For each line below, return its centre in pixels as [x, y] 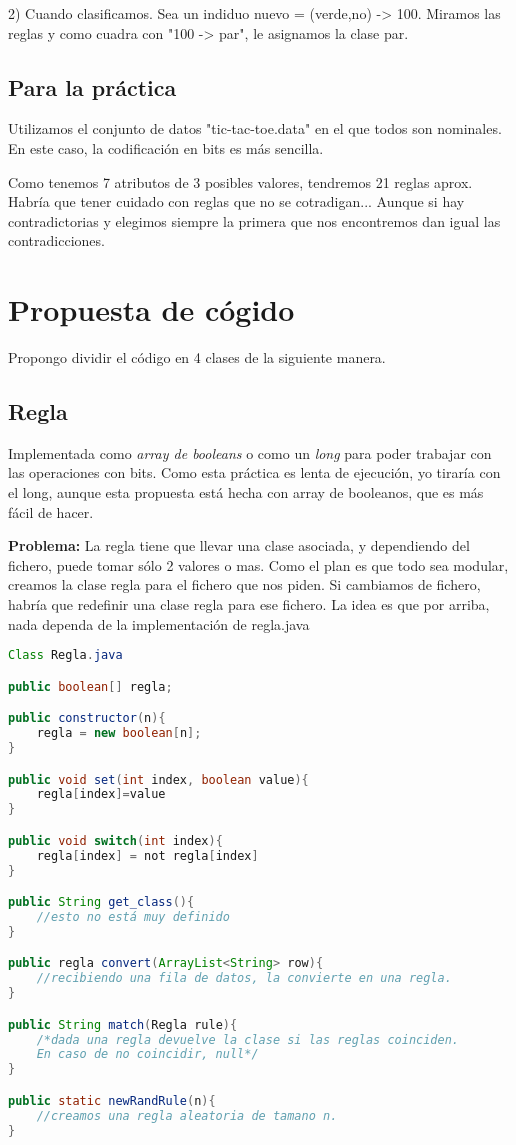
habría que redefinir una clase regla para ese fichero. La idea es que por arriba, [249, 604]
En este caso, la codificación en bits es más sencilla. [166, 147]
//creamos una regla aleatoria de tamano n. [187, 1115]
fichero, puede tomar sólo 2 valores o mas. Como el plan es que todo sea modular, [258, 564]
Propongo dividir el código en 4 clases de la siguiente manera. [197, 357]
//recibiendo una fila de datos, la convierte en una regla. [244, 978]
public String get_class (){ [101, 902]
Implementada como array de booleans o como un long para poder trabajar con [250, 452]
